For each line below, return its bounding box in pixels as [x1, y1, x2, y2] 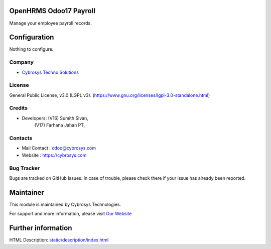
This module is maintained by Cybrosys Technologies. [9, 201, 121, 207]
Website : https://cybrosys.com [22, 152, 87, 158]
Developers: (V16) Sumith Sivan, [22, 115, 89, 121]
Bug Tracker [9, 165, 40, 172]
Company [9, 59, 34, 66]
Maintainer [9, 188, 45, 197]
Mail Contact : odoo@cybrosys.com [22, 145, 96, 151]
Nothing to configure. [9, 46, 54, 52]
